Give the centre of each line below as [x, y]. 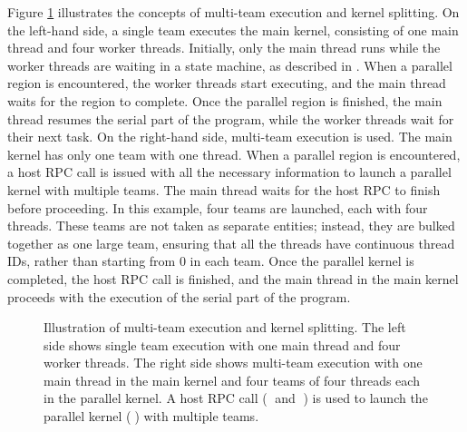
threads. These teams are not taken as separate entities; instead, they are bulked [231, 226]
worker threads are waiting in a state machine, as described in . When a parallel [230, 65]
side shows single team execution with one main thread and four [222, 344]
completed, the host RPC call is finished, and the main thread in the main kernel [233, 278]
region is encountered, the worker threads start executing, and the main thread [227, 83]
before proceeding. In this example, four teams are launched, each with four [218, 207]
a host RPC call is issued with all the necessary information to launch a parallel [229, 172]
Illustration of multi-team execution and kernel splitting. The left [225, 327]
